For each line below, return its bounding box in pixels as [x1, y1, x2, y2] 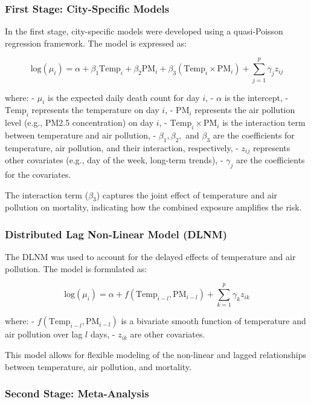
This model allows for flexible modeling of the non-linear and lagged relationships [5, 348, 307, 361]
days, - [90, 328, 115, 340]
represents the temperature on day [31, 103, 159, 116]
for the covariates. [5, 168, 71, 180]
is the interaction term [222, 116, 306, 129]
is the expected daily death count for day [47, 91, 200, 103]
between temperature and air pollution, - [5, 128, 156, 141]
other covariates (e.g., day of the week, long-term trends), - [5, 154, 223, 166]
